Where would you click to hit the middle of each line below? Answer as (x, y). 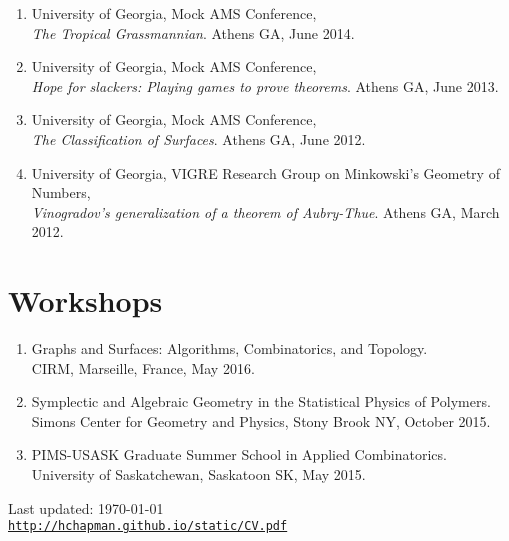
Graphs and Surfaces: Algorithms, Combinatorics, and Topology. (229, 348)
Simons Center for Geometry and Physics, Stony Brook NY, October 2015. (261, 420)
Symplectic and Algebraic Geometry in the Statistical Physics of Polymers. (261, 401)
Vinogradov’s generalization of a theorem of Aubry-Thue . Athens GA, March (265, 211)
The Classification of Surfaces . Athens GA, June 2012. (198, 138)
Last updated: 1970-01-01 (86, 507)
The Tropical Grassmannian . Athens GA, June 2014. (193, 32)
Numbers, (61, 192)
